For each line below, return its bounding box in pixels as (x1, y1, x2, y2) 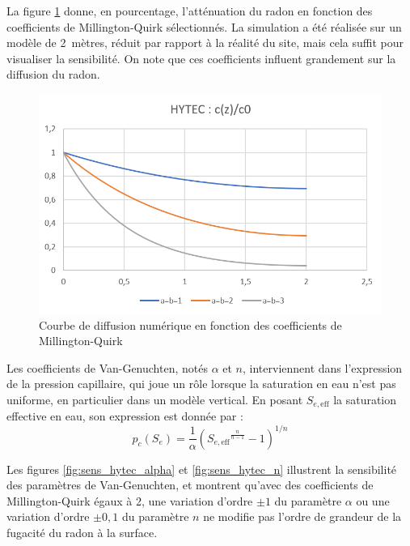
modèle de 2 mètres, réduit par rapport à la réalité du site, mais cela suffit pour (6, 34, 404, 51)
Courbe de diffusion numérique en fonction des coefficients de (39, 316, 342, 333)
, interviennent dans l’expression (243, 359, 403, 376)
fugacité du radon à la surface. (6, 523, 158, 540)
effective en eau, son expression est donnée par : (6, 407, 243, 424)
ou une (356, 492, 390, 509)
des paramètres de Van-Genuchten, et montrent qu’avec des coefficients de (6, 476, 374, 493)
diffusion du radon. (6, 66, 100, 83)
